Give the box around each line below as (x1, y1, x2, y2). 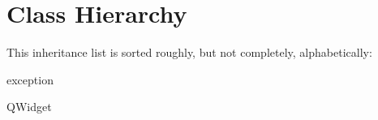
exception (6, 71, 54, 88)
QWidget (6, 98, 52, 115)
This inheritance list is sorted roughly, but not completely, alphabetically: (6, 44, 372, 61)
